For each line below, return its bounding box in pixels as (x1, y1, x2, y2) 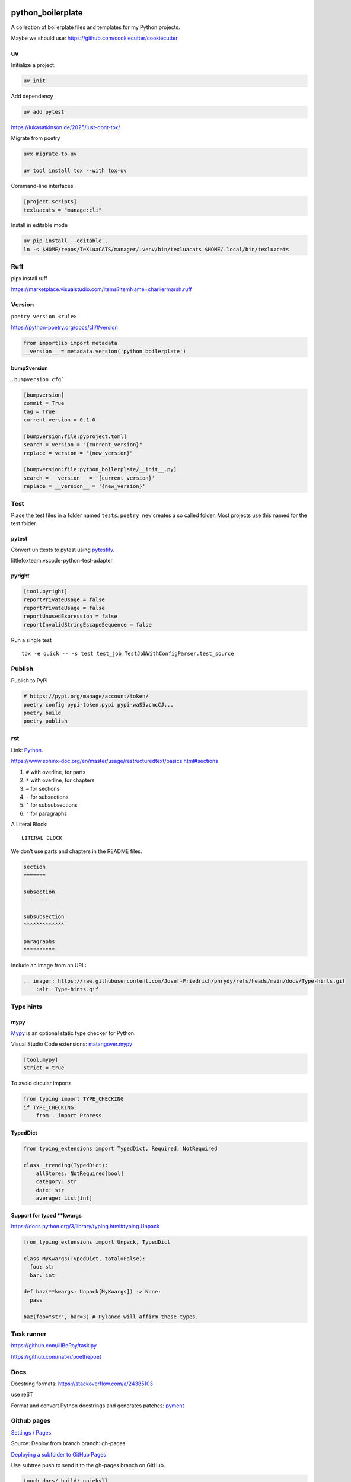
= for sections (25, 785, 60, 792)
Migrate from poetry (11, 135, 60, 142)
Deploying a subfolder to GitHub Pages (11, 1451, 107, 1458)
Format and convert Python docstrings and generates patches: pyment (11, 1402, 184, 1409)
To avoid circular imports (11, 1079, 72, 1087)
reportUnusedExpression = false (23, 613, 118, 619)
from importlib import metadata (23, 340, 118, 346)
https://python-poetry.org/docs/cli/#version (11, 324, 118, 331)
